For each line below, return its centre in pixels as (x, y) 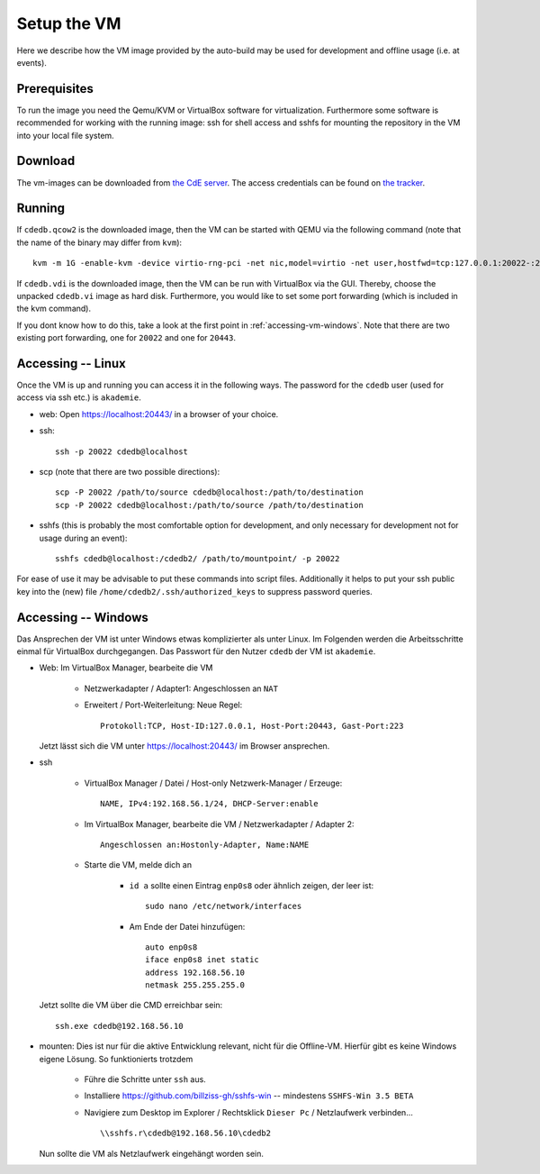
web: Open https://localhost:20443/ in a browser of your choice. (159, 414)
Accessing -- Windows (82, 617)
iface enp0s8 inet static (202, 960)
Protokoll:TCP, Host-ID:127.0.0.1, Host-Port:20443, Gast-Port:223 (252, 726)
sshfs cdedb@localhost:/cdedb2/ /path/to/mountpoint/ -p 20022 (198, 558)
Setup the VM (69, 23)
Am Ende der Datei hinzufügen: (187, 926)
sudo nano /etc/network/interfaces (224, 906)
